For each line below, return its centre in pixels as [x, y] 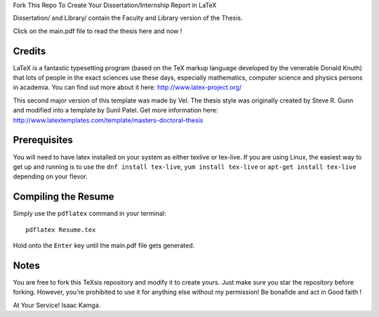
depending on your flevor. [50, 176]
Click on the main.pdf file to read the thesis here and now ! [98, 31]
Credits [29, 51]
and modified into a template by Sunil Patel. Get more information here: [115, 110]
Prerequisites [43, 140]
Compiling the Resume [64, 197]
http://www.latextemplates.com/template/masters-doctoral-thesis [108, 120]
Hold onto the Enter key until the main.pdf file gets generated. [104, 245]
